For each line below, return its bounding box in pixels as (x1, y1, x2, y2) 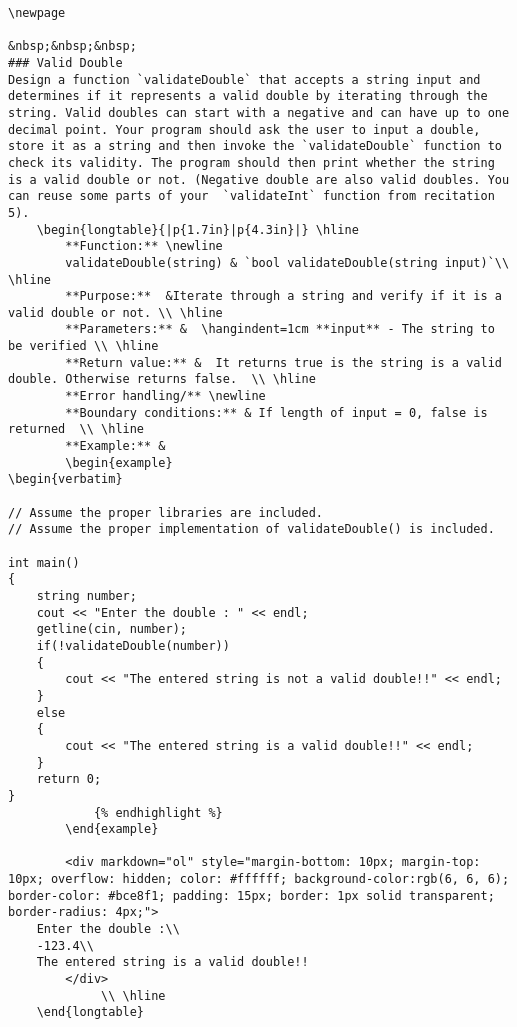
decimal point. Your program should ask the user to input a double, (8, 122, 481, 137)
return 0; (36, 772, 102, 787)
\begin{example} (65, 455, 173, 470)
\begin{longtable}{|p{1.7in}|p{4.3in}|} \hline (36, 222, 359, 237)
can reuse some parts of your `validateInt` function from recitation (8, 189, 495, 204)
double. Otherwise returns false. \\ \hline (8, 372, 316, 387)
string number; (36, 588, 137, 603)
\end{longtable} (36, 1005, 145, 1020)
